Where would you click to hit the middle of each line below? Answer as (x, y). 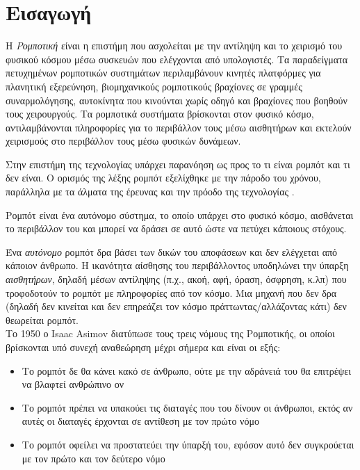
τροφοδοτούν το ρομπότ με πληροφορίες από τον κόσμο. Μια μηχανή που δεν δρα (171, 292)
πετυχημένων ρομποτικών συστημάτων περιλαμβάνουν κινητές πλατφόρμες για (163, 73)
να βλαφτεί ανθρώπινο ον (73, 384)
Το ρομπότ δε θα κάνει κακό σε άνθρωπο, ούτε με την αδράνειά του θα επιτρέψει (186, 370)
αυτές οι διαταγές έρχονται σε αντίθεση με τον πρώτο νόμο (140, 421)
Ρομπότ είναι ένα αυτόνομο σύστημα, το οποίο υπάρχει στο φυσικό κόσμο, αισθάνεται (180, 214)
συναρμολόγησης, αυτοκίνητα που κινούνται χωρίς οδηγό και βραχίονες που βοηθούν (177, 100)
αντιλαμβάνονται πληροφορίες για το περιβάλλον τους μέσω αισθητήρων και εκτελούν (179, 127)
